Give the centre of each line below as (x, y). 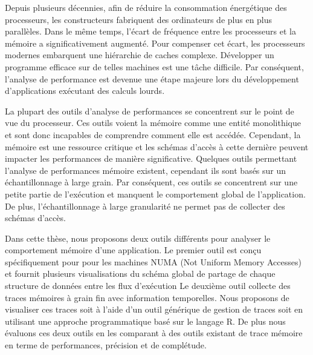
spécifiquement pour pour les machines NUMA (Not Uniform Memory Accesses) (153, 261)
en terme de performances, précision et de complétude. (106, 345)
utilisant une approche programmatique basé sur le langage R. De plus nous (145, 321)
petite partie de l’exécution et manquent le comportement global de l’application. (155, 194)
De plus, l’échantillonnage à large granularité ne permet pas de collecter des (145, 206)
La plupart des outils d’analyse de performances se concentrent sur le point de (150, 111)
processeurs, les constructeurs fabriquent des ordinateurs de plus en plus (139, 19)
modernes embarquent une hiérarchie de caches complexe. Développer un (140, 55)
